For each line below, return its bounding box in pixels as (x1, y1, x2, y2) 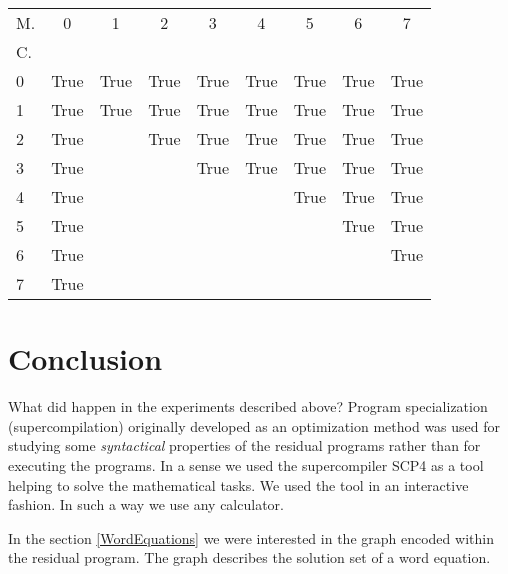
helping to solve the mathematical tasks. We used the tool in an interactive (8, 474, 469, 495)
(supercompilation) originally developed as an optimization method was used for (8, 415, 501, 436)
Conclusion (8, 338, 163, 379)
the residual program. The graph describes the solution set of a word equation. (8, 547, 491, 568)
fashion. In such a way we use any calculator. (8, 494, 284, 515)
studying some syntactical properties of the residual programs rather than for (8, 435, 481, 456)
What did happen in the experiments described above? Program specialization (8, 396, 488, 417)
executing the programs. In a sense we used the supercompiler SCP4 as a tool (8, 454, 484, 475)
